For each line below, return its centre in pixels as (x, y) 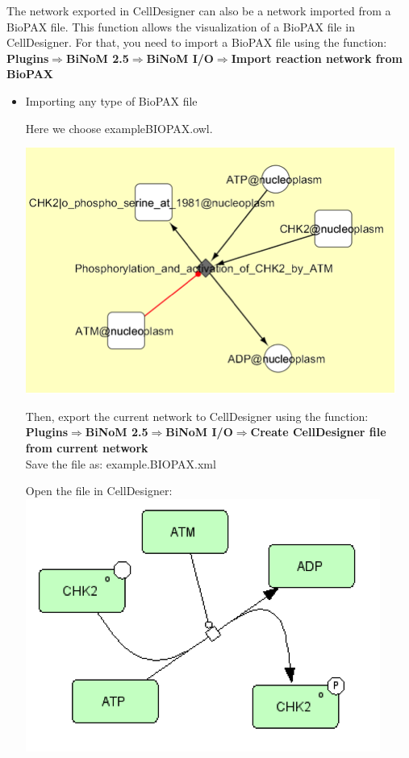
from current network (87, 447)
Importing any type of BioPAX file (111, 100)
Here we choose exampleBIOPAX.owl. (119, 128)
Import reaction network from (317, 58)
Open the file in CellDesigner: (99, 491)
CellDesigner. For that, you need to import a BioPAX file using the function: (197, 42)
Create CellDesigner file (318, 432)
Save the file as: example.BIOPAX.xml (121, 463)
